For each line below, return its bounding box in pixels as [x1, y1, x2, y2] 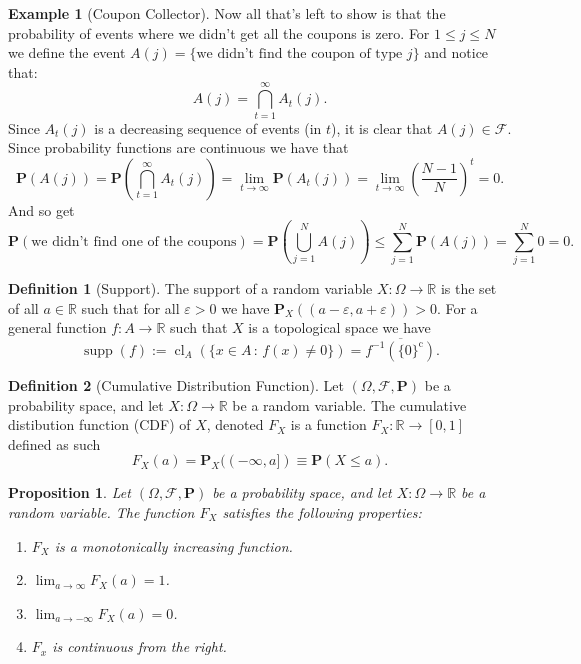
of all [8, 297, 39, 318]
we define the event [8, 42, 126, 63]
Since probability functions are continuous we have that [8, 137, 349, 158]
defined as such [8, 433, 101, 454]
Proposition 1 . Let [8, 482, 131, 503]
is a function [290, 414, 367, 435]
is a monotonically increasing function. [54, 535, 293, 556]
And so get [8, 199, 75, 220]
